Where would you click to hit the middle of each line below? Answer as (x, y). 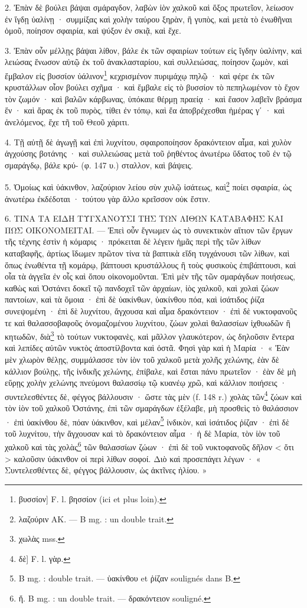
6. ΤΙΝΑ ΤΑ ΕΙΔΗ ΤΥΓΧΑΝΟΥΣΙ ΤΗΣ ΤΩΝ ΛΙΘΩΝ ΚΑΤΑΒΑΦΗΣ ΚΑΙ (144, 218)
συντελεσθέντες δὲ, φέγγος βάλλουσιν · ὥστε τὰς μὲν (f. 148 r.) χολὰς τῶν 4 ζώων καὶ (153, 395)
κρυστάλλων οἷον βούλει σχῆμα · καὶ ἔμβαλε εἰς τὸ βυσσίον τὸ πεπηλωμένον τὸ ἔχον (152, 87)
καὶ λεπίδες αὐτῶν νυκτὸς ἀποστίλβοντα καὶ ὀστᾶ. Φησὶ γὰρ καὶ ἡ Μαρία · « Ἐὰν (147, 348)
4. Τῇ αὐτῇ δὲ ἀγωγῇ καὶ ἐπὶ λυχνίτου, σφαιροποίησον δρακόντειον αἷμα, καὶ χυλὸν (148, 142)
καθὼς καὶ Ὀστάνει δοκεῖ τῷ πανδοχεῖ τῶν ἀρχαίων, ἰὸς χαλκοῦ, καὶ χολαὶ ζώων (142, 287)
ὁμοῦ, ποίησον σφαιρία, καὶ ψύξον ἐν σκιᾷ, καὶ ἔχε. (93, 30)
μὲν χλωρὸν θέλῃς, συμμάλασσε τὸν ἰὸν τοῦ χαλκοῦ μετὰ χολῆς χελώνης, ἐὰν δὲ (142, 359)
